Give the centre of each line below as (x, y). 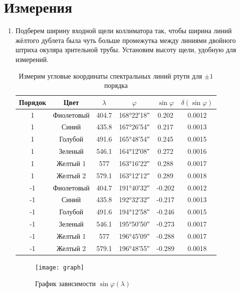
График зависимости (65, 283)
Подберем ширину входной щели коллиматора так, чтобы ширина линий (123, 31)
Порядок (33, 102)
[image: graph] (60, 267)
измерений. (32, 59)
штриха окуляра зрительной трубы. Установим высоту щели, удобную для (126, 50)
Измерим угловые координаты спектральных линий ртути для (110, 75)
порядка (116, 85)
